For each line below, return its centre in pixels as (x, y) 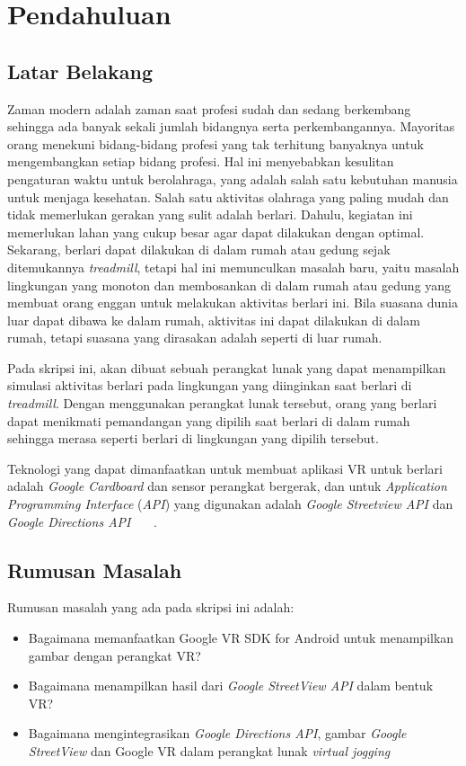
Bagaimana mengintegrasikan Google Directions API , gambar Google (217, 733)
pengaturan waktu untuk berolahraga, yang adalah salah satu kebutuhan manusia (233, 178)
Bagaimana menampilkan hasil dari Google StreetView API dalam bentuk (231, 686)
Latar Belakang (80, 71)
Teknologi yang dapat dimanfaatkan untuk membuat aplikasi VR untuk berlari (225, 468)
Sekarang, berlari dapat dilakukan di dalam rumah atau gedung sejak (199, 249)
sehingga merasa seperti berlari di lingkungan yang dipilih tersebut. (193, 438)
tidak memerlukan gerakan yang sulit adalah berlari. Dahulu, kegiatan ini (210, 214)
